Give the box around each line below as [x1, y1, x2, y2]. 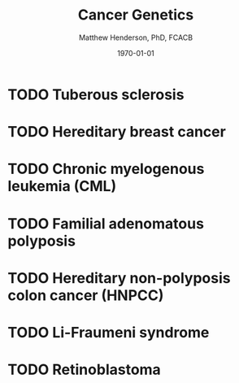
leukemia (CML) [7, 177, 117, 196]
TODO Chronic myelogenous [7, 160, 205, 178]
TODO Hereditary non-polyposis [7, 268, 231, 287]
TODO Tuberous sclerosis [7, 85, 185, 103]
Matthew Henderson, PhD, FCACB [79, 33, 193, 42]
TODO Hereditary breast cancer [7, 123, 227, 141]
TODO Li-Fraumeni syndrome [7, 323, 210, 342]
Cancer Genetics [77, 6, 194, 24]
